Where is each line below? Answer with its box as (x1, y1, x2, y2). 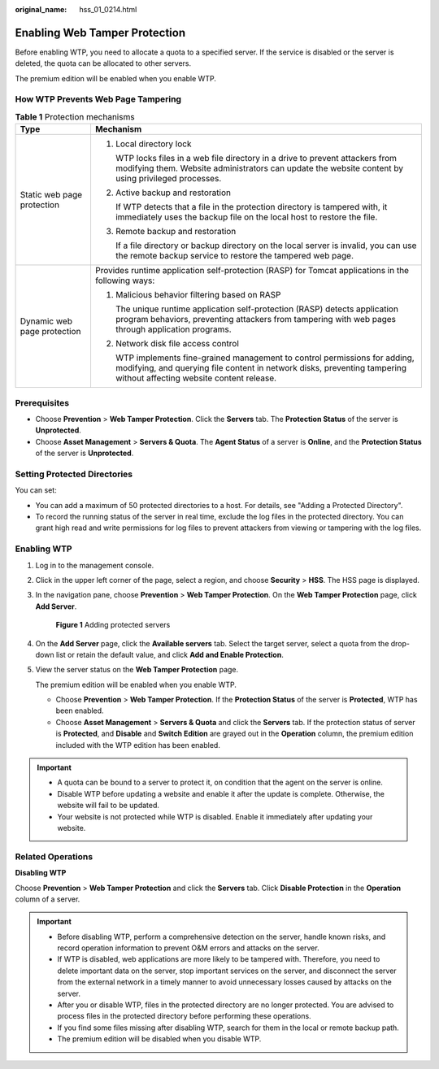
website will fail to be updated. (57, 801, 160, 810)
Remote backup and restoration (115, 226, 237, 237)
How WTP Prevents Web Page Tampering (15, 93, 182, 105)
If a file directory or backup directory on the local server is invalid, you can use (115, 240, 417, 251)
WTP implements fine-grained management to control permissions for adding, (115, 352, 415, 363)
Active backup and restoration (115, 187, 232, 198)
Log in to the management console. (35, 560, 154, 570)
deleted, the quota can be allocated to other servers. (15, 59, 192, 68)
